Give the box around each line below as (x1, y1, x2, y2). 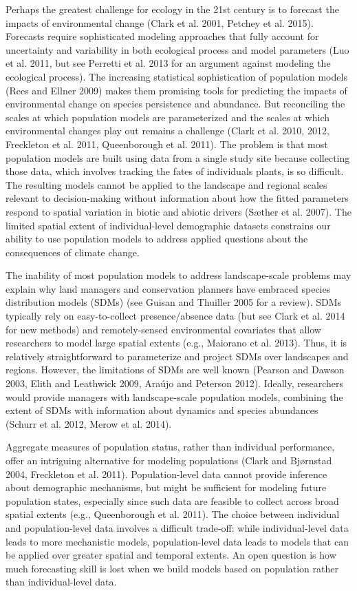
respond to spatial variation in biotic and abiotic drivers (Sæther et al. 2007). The (6, 204, 351, 218)
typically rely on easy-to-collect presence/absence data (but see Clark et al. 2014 (6, 309, 345, 323)
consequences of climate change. (6, 245, 140, 259)
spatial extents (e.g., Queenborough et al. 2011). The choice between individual (6, 507, 340, 521)
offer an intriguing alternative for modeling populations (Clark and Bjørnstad (6, 453, 332, 467)
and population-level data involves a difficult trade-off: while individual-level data (6, 520, 349, 535)
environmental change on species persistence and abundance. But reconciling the (6, 96, 345, 111)
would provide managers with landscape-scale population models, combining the (6, 389, 343, 404)
